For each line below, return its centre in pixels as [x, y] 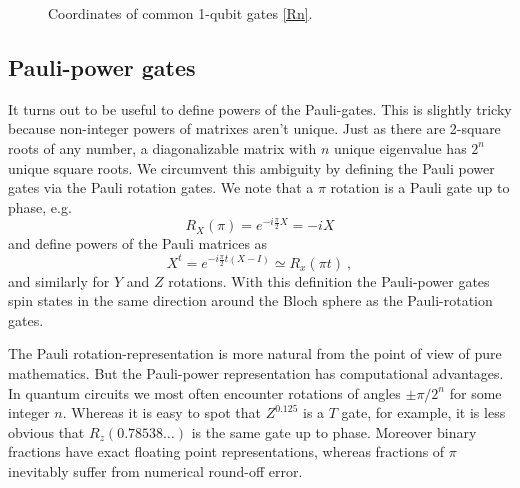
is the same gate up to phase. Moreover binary [334, 431]
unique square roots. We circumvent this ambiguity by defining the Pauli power [251, 167]
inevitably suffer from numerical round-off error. [155, 470]
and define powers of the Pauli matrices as [138, 243]
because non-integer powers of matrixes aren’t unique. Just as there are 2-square [254, 128]
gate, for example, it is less [423, 412]
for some [475, 392]
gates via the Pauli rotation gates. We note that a [161, 187]
